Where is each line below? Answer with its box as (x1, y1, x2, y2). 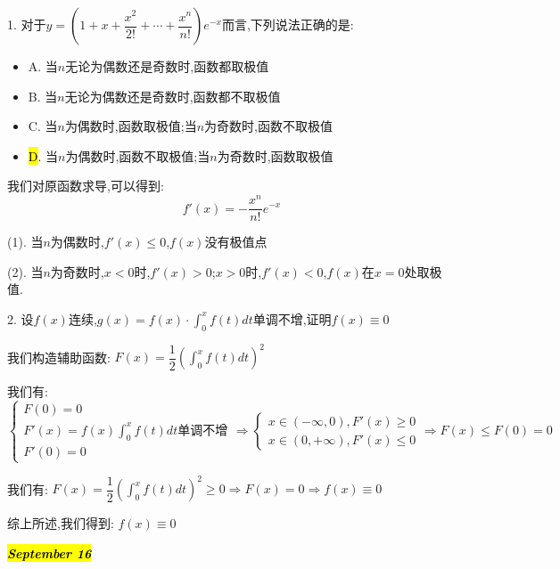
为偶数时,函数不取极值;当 (65, 146, 210, 165)
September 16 (7, 543, 92, 562)
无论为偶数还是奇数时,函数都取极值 (65, 57, 269, 75)
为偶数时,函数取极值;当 (64, 117, 197, 135)
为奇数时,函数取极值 (217, 146, 334, 165)
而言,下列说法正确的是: (221, 15, 354, 33)
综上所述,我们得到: (7, 514, 114, 532)
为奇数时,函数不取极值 (204, 117, 333, 135)
